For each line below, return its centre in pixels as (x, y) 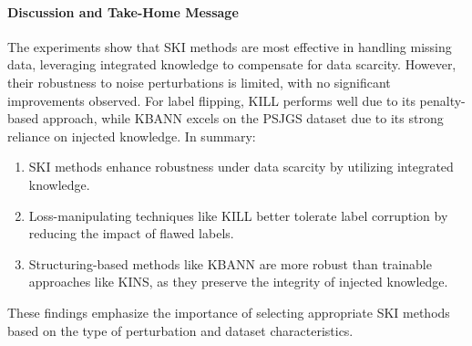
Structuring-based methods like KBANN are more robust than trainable (230, 263)
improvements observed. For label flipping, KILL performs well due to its (211, 100)
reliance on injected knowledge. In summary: (132, 136)
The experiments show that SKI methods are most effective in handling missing (230, 46)
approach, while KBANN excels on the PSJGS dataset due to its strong (243, 118)
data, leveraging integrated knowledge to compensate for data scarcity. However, (232, 64)
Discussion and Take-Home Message (123, 11)
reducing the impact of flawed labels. (131, 233)
